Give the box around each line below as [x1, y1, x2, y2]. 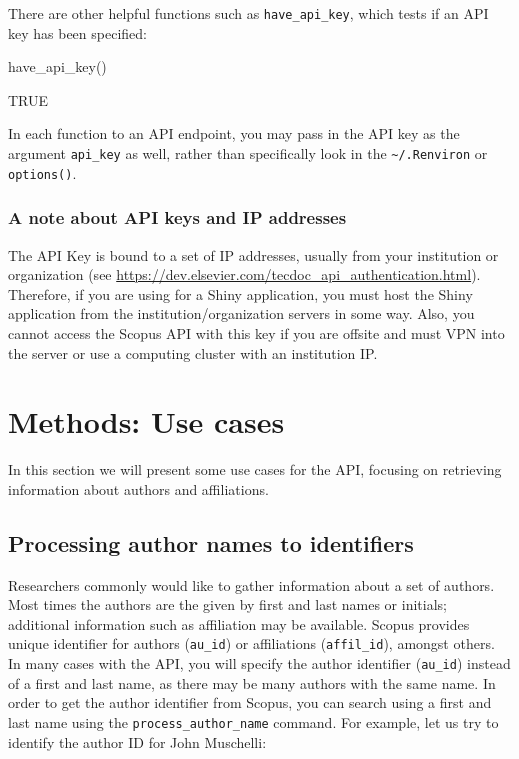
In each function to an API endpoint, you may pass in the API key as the [8, 123, 460, 144]
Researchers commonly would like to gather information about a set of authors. [8, 574, 495, 595]
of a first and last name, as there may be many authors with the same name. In [8, 672, 496, 693]
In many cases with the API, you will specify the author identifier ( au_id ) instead [8, 653, 511, 674]
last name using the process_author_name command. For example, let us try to [8, 711, 499, 732]
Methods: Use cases [8, 401, 285, 442]
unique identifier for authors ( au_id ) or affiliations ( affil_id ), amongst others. [8, 633, 495, 654]
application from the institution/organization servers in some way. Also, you [8, 303, 475, 324]
